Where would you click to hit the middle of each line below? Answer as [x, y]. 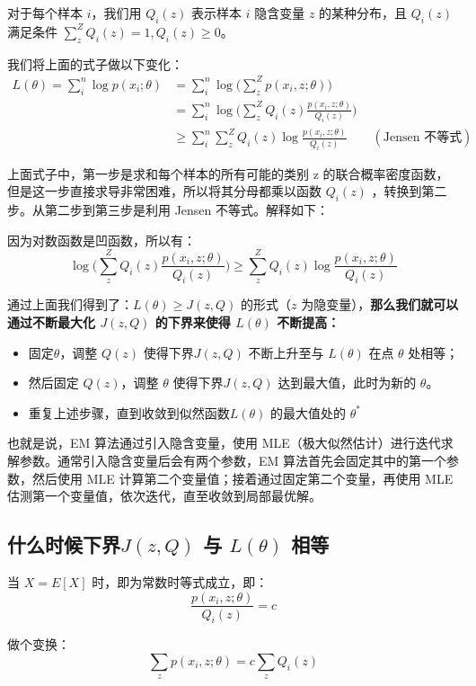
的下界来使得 [193, 321]
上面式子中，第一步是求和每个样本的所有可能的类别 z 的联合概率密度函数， [228, 173]
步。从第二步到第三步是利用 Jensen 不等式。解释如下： [168, 209]
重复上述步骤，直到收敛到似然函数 [129, 412]
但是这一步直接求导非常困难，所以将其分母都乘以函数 [164, 191]
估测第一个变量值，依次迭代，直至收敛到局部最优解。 [164, 496]
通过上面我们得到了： [70, 304]
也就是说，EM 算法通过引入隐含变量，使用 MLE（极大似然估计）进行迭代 [224, 443]
